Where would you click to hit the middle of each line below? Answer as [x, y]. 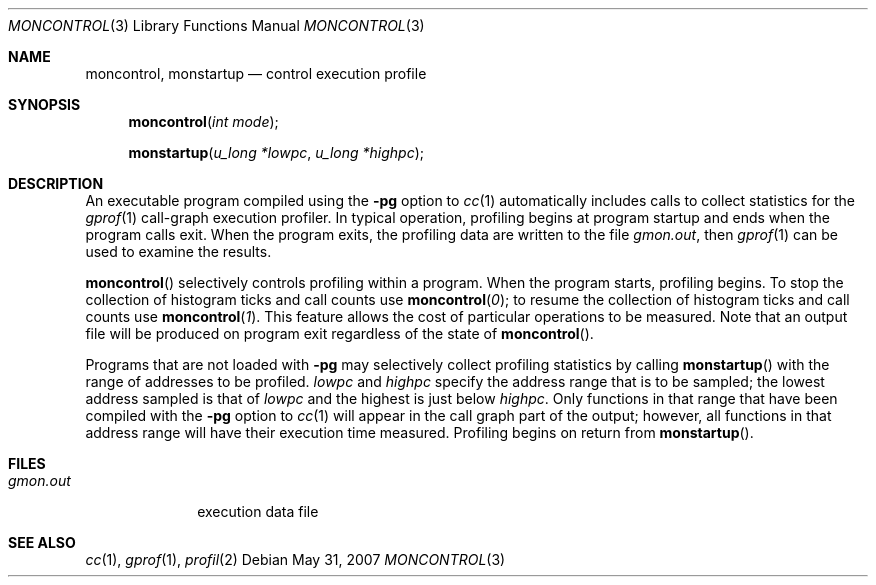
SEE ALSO [42, 542]
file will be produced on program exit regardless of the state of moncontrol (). [339, 333]
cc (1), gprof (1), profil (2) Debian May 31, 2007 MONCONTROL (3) [295, 559]
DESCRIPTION [56, 183]
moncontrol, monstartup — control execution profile [256, 73]
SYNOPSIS [44, 104]
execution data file [258, 511]
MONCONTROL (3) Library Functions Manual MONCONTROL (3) [216, 25]
